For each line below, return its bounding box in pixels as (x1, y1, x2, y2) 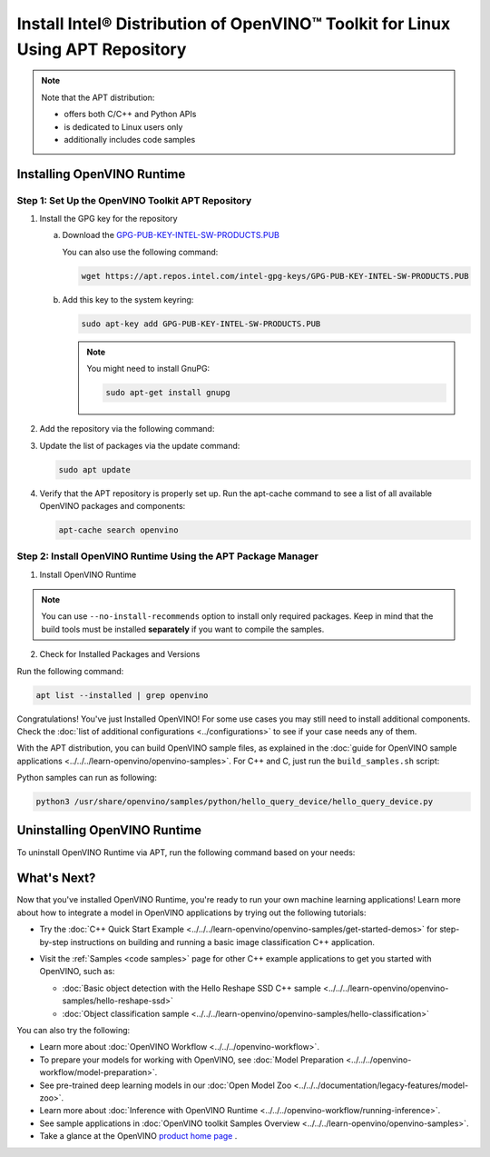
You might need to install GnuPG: (86, 364, 211, 374)
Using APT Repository (16, 39, 187, 59)
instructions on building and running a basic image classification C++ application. (70, 936, 376, 947)
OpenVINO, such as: (39, 966, 115, 977)
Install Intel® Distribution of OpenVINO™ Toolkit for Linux (16, 14, 451, 34)
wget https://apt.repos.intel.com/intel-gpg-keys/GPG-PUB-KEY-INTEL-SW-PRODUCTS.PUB (81, 271, 469, 281)
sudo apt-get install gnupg (105, 387, 230, 398)
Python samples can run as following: (16, 773, 158, 783)
